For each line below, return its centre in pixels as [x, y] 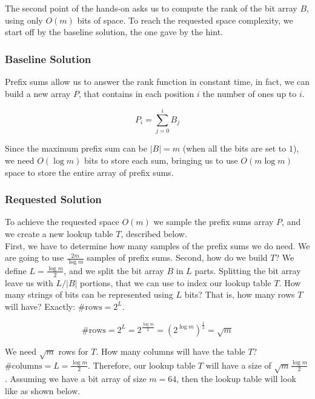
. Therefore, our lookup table [142, 365]
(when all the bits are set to [234, 148]
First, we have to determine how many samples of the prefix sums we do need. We [157, 245]
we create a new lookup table [59, 233]
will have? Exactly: [40, 306]
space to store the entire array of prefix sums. [89, 172]
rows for [73, 351]
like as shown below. [43, 391]
